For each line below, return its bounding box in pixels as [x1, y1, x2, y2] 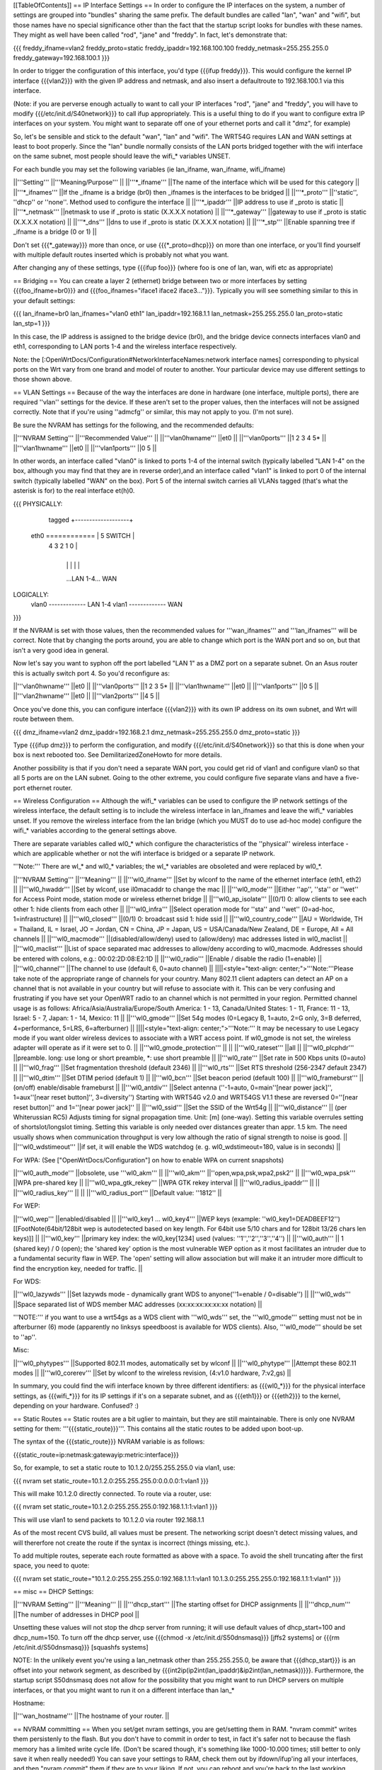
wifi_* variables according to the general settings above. [13, 826, 177, 835]
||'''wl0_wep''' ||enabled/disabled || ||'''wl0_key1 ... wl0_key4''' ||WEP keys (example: [13, 1214, 261, 1223]
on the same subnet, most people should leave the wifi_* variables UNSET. [13, 152, 231, 161]
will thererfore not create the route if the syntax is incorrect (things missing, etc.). [13, 1538, 250, 1547]
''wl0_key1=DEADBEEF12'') [262, 1214, 341, 1223]
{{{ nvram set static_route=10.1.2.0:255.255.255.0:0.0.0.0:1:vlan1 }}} [13, 1476, 209, 1485]
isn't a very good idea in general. [13, 646, 109, 654]
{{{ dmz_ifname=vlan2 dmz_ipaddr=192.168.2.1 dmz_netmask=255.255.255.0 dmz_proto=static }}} [13, 728, 301, 736]
